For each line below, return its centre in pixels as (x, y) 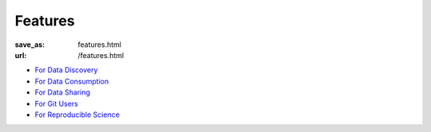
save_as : (30, 45)
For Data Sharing (63, 92)
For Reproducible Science (77, 115)
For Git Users (57, 103)
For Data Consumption (72, 81)
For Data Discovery (66, 70)
